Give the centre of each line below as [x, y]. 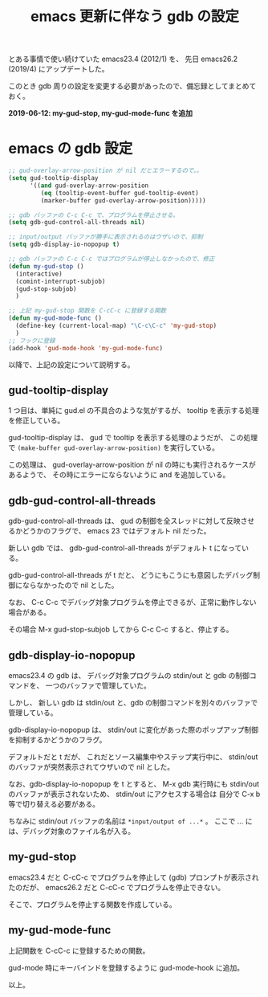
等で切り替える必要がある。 [54, 803]
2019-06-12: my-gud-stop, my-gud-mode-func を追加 [101, 113]
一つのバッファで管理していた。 [98, 685]
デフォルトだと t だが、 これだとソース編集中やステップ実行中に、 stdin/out [133, 757]
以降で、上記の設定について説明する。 [71, 364]
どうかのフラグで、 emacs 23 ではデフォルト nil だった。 [116, 531]
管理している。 [33, 713]
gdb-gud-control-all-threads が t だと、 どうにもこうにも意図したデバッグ [131, 575]
